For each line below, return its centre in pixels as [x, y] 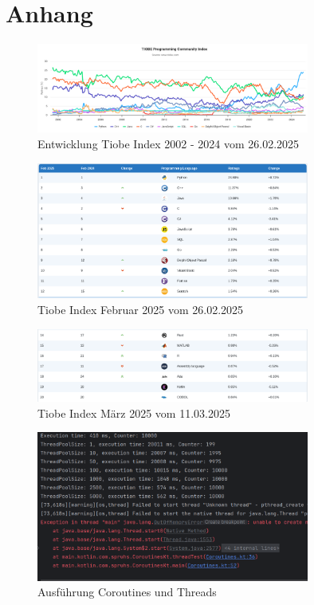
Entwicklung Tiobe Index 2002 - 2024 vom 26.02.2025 [169, 143]
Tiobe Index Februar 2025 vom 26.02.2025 [141, 309]
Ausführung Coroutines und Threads [127, 592]
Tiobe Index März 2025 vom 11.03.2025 [134, 412]
